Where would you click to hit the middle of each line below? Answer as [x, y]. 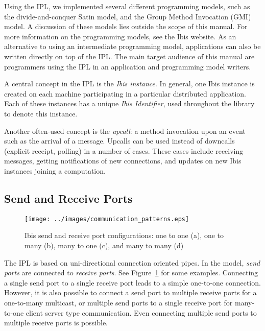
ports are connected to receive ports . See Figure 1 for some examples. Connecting [131, 273]
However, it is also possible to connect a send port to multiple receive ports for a [130, 292]
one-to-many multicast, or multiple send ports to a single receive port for [118, 302]
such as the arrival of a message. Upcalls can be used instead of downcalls [119, 141]
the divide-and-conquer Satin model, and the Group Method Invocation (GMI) [128, 16]
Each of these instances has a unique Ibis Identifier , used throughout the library [129, 103]
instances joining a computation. [55, 170]
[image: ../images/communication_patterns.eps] [107, 219]
